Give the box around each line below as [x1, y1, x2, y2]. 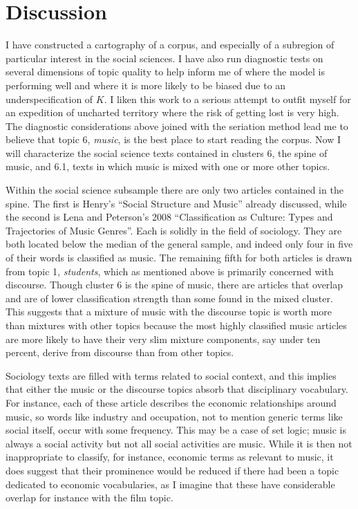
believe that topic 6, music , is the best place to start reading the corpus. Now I [6, 132, 341, 147]
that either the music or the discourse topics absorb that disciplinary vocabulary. [6, 382, 348, 396]
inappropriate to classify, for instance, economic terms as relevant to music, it [6, 450, 334, 464]
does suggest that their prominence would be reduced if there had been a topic [6, 463, 339, 477]
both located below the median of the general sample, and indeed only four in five [6, 237, 353, 251]
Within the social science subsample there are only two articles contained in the [6, 183, 343, 197]
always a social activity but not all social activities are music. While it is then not [6, 436, 352, 450]
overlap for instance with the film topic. [6, 490, 173, 505]
